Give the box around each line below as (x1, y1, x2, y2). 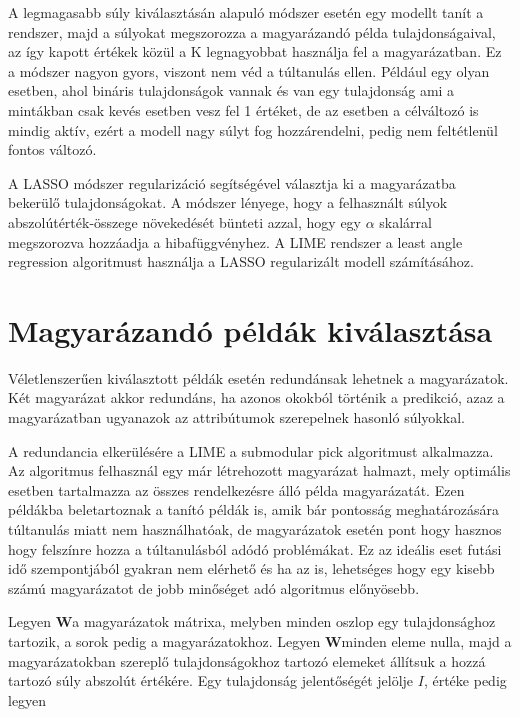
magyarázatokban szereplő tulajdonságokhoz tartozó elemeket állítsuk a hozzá (8, 650, 486, 671)
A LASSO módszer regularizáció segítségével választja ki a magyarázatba (8, 172, 456, 193)
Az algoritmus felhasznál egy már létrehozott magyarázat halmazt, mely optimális (8, 460, 511, 481)
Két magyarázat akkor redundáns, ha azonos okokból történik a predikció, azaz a (8, 387, 505, 408)
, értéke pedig (423, 670, 507, 691)
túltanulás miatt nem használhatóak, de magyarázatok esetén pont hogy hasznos (8, 519, 502, 539)
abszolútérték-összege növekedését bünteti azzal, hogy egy (8, 211, 362, 232)
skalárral (379, 211, 432, 232)
